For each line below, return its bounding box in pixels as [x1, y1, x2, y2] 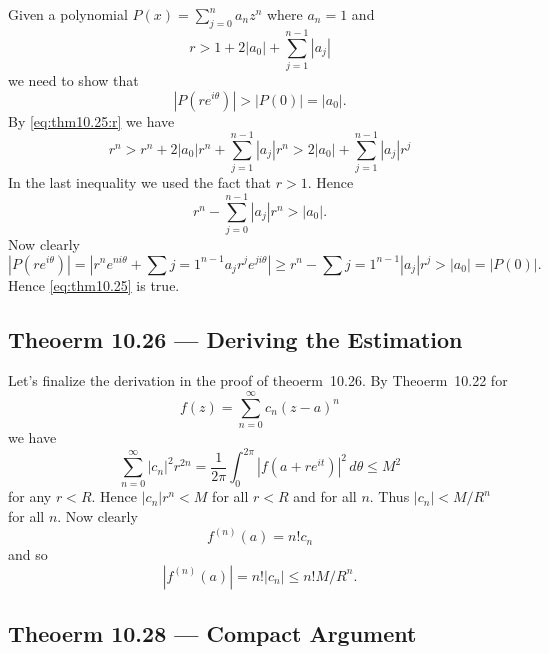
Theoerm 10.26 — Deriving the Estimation [8, 323, 463, 354]
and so [8, 544, 48, 565]
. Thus [369, 486, 410, 507]
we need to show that [8, 69, 139, 90]
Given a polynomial [8, 4, 128, 24]
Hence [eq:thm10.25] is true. [8, 274, 180, 295]
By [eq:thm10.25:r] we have [8, 110, 175, 131]
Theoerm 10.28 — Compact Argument [8, 618, 417, 649]
